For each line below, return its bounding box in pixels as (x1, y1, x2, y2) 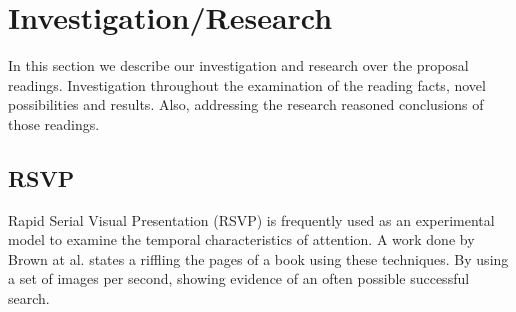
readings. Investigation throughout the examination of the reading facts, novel (8, 74, 486, 95)
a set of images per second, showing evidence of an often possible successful (8, 268, 470, 289)
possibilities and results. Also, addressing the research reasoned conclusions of (8, 94, 484, 115)
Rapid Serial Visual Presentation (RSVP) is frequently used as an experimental (8, 209, 495, 230)
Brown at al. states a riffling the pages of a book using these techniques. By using (8, 248, 509, 269)
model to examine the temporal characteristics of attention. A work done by (8, 229, 475, 250)
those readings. (8, 113, 100, 134)
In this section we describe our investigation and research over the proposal (8, 55, 469, 76)
